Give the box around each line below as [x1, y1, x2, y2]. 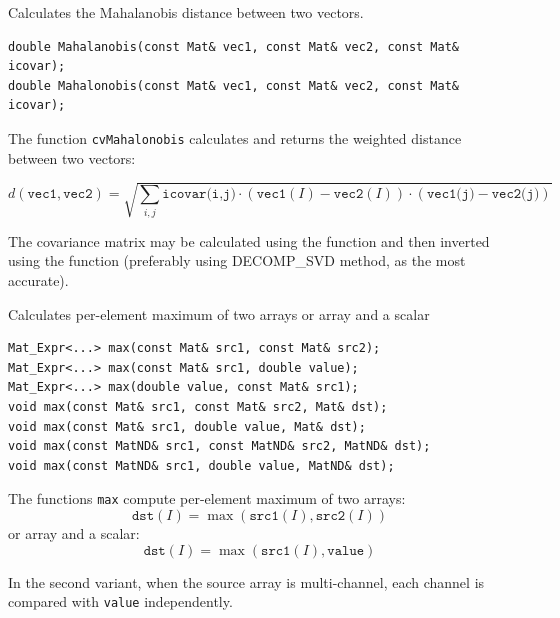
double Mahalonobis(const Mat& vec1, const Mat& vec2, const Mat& [8, 78, 460, 93]
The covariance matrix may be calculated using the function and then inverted [8, 230, 490, 251]
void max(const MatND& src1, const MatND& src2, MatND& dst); [8, 439, 431, 454]
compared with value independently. [8, 591, 233, 612]
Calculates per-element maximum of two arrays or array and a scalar [8, 303, 430, 324]
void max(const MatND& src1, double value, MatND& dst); [8, 458, 395, 473]
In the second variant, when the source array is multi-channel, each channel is [8, 571, 485, 592]
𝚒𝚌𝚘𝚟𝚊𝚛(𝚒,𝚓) [162, 187, 236, 202]
